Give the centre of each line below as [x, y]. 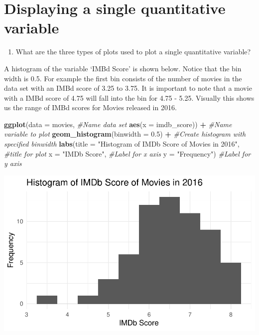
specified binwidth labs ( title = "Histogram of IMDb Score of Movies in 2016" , [122, 144]
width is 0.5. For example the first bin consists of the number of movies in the [123, 78]
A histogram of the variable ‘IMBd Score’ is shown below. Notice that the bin [123, 68]
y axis [13, 163]
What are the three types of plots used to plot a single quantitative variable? [133, 52]
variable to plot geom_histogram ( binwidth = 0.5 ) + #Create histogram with [125, 134]
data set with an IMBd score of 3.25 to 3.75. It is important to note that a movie [128, 88]
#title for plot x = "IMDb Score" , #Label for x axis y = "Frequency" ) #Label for [128, 153]
